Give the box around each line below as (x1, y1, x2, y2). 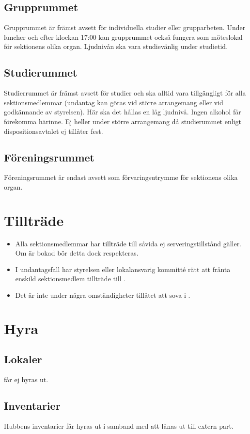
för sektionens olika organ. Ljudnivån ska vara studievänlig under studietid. (4, 41, 228, 51)
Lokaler (4, 352, 42, 367)
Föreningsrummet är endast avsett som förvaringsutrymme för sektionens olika (4, 172, 238, 182)
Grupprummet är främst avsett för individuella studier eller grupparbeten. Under (4, 22, 246, 32)
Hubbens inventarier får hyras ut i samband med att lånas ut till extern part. (4, 421, 234, 431)
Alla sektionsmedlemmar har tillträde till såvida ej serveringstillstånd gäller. (15, 238, 242, 248)
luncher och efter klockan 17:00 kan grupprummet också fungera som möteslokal (4, 32, 243, 42)
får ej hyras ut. (4, 374, 48, 385)
